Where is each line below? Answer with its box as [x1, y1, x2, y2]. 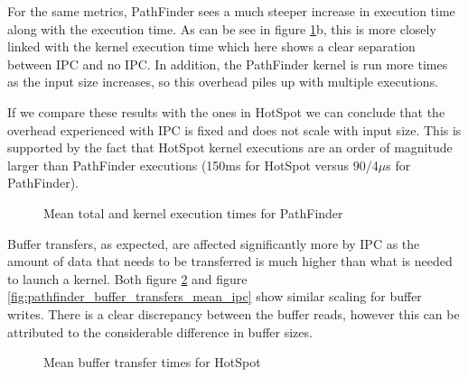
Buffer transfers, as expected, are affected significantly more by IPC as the [7, 234, 420, 253]
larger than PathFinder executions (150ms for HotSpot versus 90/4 [7, 155, 379, 174]
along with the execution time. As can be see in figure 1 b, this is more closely [7, 19, 436, 38]
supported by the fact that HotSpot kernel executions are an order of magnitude [7, 138, 453, 157]
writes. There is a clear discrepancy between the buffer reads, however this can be [7, 304, 460, 323]
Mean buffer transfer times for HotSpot [43, 353, 261, 372]
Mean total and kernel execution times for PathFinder [43, 203, 343, 222]
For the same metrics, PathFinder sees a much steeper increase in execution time [7, 2, 455, 20]
